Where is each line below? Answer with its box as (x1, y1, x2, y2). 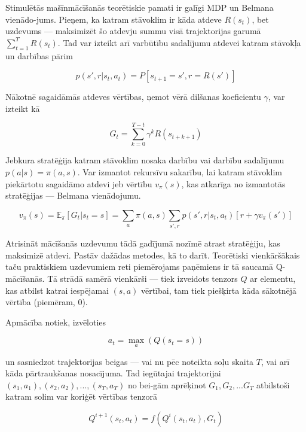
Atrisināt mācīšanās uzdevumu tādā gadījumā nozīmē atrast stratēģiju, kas (5, 237, 280, 250)
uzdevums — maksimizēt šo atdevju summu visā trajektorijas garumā (5, 25, 261, 37)
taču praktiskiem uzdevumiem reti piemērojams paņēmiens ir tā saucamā (5, 260, 274, 273)
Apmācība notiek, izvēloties (5, 315, 106, 328)
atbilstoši (256, 378, 290, 391)
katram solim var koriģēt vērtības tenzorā (5, 390, 157, 403)
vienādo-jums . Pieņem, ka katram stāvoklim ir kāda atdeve (5, 13, 222, 25)
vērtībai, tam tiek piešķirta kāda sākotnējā (140, 284, 296, 296)
